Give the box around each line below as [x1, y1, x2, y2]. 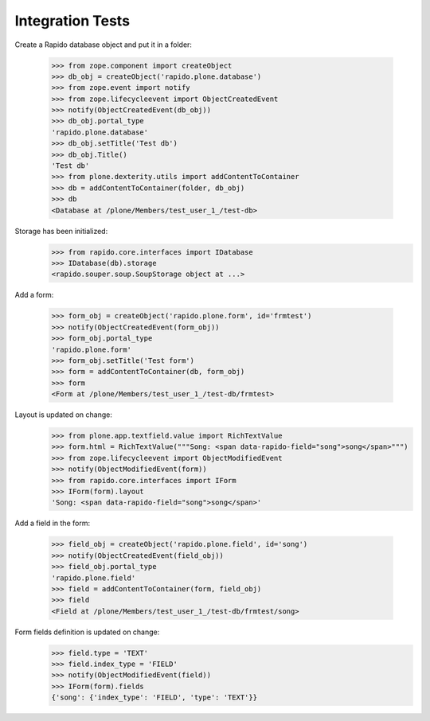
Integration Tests [14, 12, 131, 29]
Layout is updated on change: [14, 410, 113, 419]
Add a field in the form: [14, 518, 91, 528]
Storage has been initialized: [14, 226, 108, 236]
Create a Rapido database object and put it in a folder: [14, 40, 193, 49]
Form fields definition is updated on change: [14, 627, 160, 637]
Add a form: [14, 290, 54, 300]
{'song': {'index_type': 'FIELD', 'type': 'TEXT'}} [51, 693, 258, 702]
